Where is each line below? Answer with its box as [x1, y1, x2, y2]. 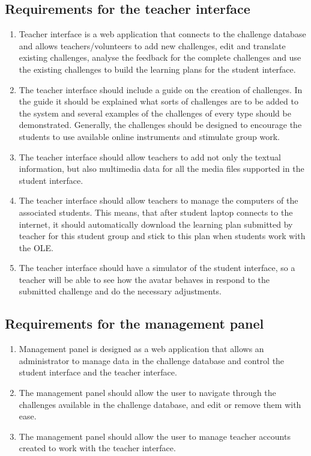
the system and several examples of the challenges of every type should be [19, 106, 291, 119]
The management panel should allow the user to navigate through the [19, 386, 276, 399]
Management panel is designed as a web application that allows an [19, 342, 264, 355]
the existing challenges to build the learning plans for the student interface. [19, 62, 296, 75]
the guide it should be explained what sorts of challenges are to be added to [19, 95, 298, 108]
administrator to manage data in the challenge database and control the [19, 354, 285, 366]
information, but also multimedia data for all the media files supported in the [19, 162, 304, 175]
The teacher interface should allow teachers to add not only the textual [19, 150, 281, 163]
